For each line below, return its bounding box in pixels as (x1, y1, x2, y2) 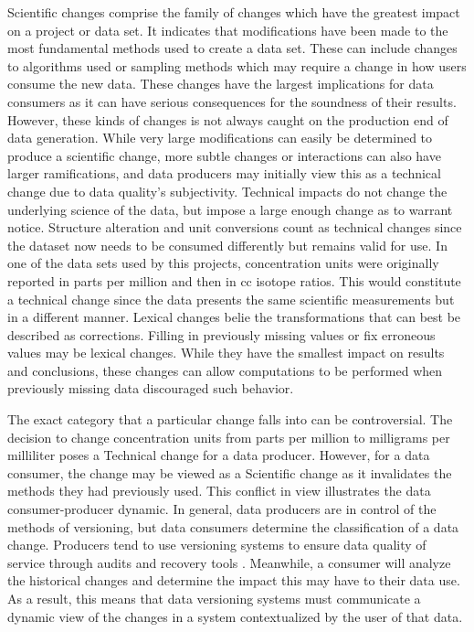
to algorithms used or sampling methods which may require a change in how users (7, 56, 467, 75)
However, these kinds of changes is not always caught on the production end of (7, 110, 448, 129)
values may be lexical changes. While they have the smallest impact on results (7, 343, 445, 362)
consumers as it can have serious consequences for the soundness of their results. (7, 91, 457, 111)
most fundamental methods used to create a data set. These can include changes (7, 38, 458, 58)
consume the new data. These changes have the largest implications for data (7, 74, 434, 93)
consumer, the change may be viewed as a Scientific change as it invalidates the (7, 463, 452, 482)
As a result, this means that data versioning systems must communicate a (7, 589, 421, 607)
